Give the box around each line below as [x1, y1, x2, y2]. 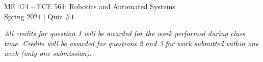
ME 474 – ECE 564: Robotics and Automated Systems [4, 1, 175, 11]
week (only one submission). [4, 48, 92, 58]
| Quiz [43, 11, 63, 21]
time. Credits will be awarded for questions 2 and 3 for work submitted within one [4, 38, 259, 48]
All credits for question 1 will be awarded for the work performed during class [4, 28, 245, 39]
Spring [4, 11, 24, 21]
